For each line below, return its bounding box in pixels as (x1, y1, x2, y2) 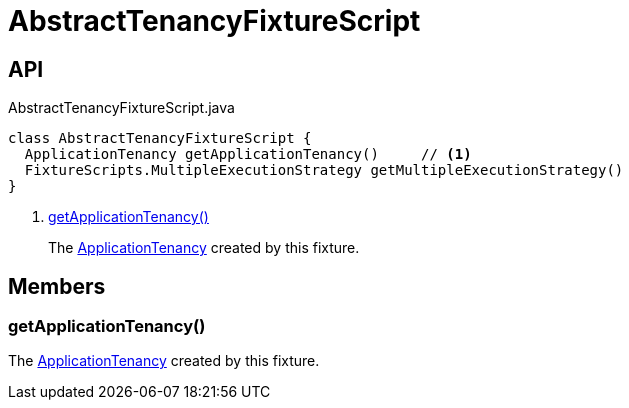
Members (8, 273, 106, 299)
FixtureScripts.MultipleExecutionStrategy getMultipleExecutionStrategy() (24, 162, 624, 179)
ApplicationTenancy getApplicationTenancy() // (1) (24, 146, 472, 163)
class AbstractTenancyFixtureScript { (8, 130, 312, 147)
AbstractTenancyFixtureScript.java (8, 99, 235, 117)
